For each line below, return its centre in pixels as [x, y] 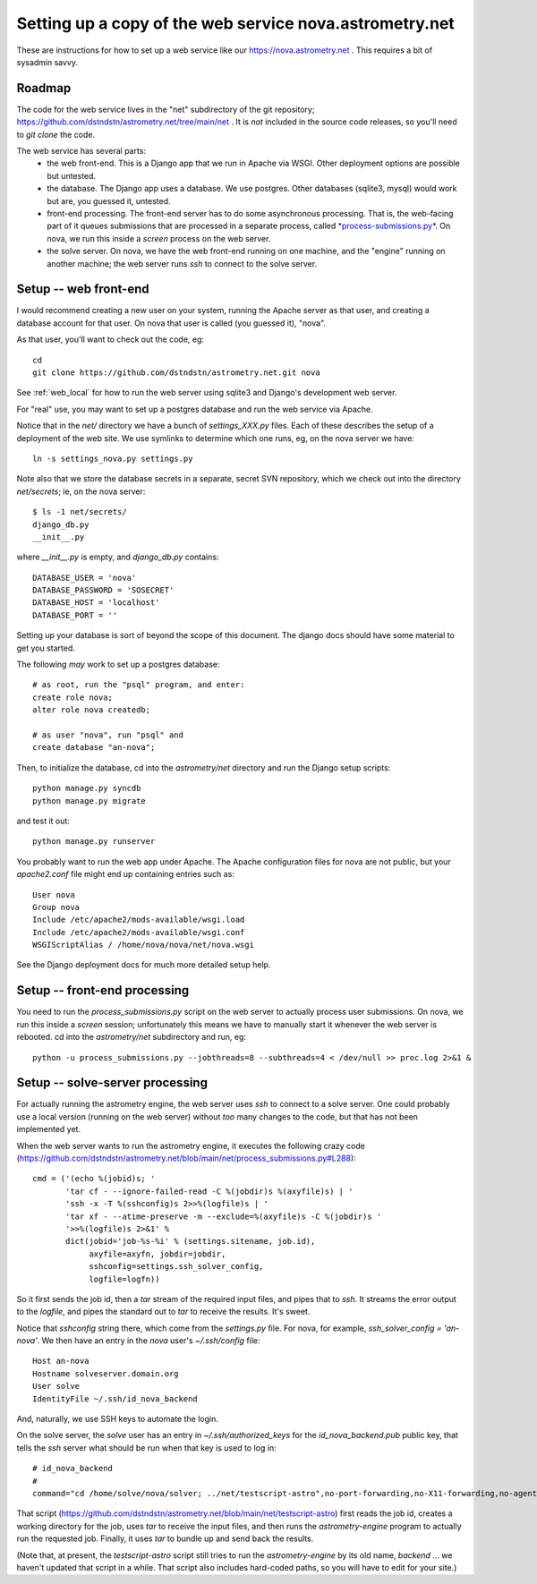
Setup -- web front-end [83, 290]
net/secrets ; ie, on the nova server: [81, 491]
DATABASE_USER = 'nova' [85, 578]
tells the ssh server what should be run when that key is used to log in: [146, 1448]
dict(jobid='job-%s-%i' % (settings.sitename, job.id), [191, 1241]
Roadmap [44, 88]
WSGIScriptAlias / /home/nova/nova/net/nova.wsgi [144, 945]
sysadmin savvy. [47, 62]
